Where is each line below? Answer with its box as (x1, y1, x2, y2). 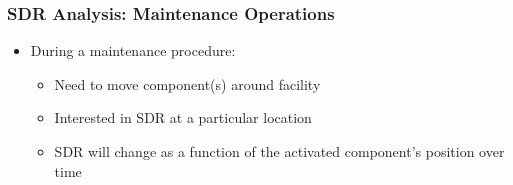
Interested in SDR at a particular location (54, 107, 312, 128)
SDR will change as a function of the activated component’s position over (54, 141, 505, 161)
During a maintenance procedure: (30, 40, 236, 61)
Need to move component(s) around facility (54, 73, 321, 94)
